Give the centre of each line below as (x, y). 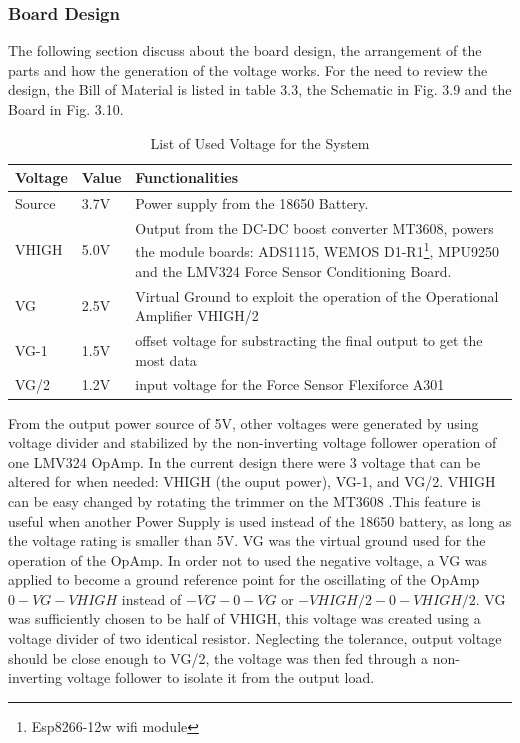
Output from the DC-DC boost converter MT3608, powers (314, 227)
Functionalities (187, 177)
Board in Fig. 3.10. (66, 109)
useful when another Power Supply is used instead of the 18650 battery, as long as (260, 520)
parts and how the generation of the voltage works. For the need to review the (248, 69)
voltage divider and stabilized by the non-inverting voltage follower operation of (252, 442)
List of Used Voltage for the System (260, 142)
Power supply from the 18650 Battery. (252, 203)
